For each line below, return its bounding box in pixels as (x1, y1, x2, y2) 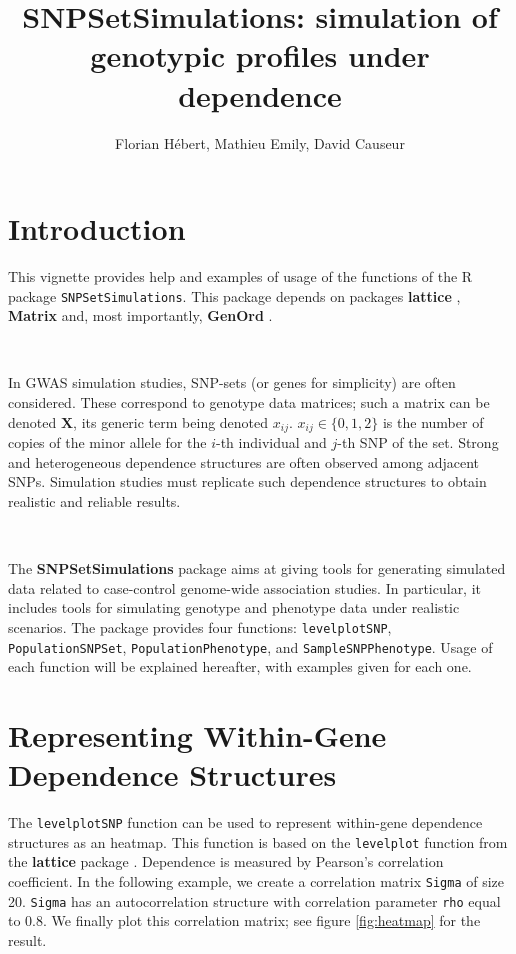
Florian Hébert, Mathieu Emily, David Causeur (115, 132, 405, 153)
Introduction (8, 208, 186, 249)
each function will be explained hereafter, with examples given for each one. (8, 656, 472, 677)
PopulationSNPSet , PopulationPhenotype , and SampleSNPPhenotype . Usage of (8, 636, 493, 657)
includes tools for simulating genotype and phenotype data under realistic (8, 597, 460, 618)
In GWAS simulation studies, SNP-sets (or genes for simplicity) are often (8, 372, 456, 393)
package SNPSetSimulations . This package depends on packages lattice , (8, 285, 461, 306)
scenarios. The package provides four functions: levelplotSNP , (8, 616, 392, 637)
